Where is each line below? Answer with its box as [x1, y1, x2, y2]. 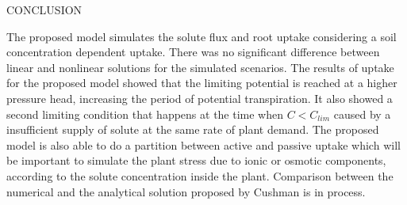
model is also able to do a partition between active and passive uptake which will [6, 136, 401, 153]
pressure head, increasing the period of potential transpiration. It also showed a [6, 89, 393, 106]
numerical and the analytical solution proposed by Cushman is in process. [6, 183, 366, 199]
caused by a [333, 105, 391, 122]
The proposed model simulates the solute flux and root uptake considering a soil [6, 28, 397, 44]
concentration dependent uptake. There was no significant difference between [6, 44, 380, 60]
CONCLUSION [6, 2, 83, 17]
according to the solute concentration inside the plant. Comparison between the [6, 167, 394, 184]
